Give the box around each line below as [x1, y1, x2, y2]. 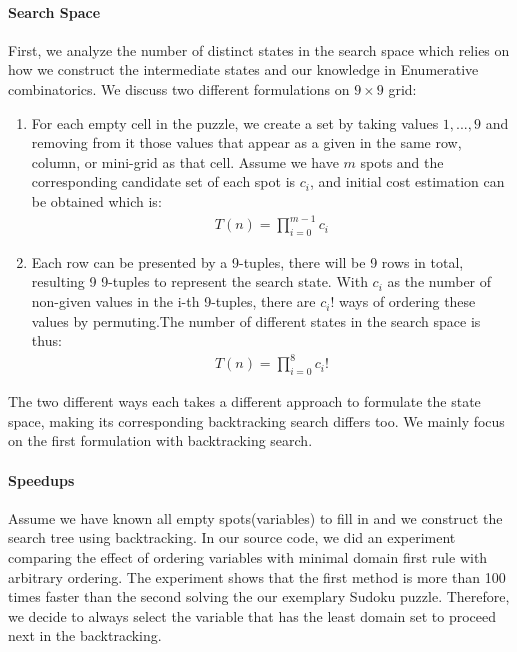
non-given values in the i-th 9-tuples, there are [31, 291, 316, 312]
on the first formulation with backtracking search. [8, 430, 313, 451]
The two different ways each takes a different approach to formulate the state [8, 391, 481, 412]
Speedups [8, 469, 75, 490]
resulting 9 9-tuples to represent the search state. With [31, 271, 368, 292]
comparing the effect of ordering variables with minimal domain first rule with [8, 546, 488, 567]
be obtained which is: [31, 190, 162, 211]
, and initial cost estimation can [309, 171, 505, 192]
